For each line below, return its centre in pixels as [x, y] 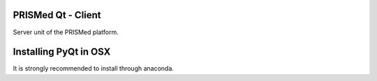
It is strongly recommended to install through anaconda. [94, 68]
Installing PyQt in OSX [62, 52]
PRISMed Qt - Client [57, 15]
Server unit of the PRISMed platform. [66, 32]
